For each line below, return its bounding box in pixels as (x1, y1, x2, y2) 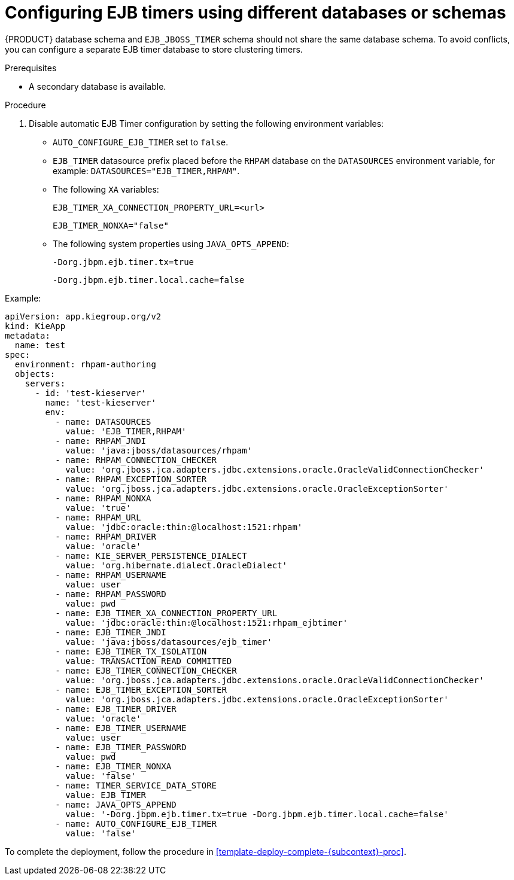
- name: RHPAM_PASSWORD (55, 589, 166, 599)
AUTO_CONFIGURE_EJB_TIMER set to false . (53, 136, 229, 147)
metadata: (5, 330, 50, 340)
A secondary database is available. (29, 81, 166, 92)
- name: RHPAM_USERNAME (55, 570, 166, 580)
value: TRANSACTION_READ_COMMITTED (65, 656, 232, 666)
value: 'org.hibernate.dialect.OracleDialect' (65, 560, 288, 570)
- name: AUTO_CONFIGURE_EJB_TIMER (55, 818, 217, 829)
